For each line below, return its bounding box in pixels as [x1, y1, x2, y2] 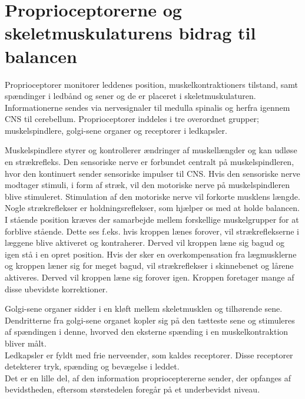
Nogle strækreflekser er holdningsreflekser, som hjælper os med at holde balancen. [5, 202, 300, 214]
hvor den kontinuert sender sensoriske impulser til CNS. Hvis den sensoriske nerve [5, 167, 300, 179]
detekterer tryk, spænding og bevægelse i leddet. [5, 360, 180, 372]
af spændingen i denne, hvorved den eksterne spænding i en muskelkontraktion [5, 325, 289, 338]
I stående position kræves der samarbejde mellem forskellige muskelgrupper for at [5, 213, 299, 226]
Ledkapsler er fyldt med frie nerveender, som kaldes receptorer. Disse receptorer [5, 348, 293, 361]
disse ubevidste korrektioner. [5, 282, 108, 295]
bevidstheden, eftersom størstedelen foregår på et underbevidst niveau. [5, 383, 260, 395]
